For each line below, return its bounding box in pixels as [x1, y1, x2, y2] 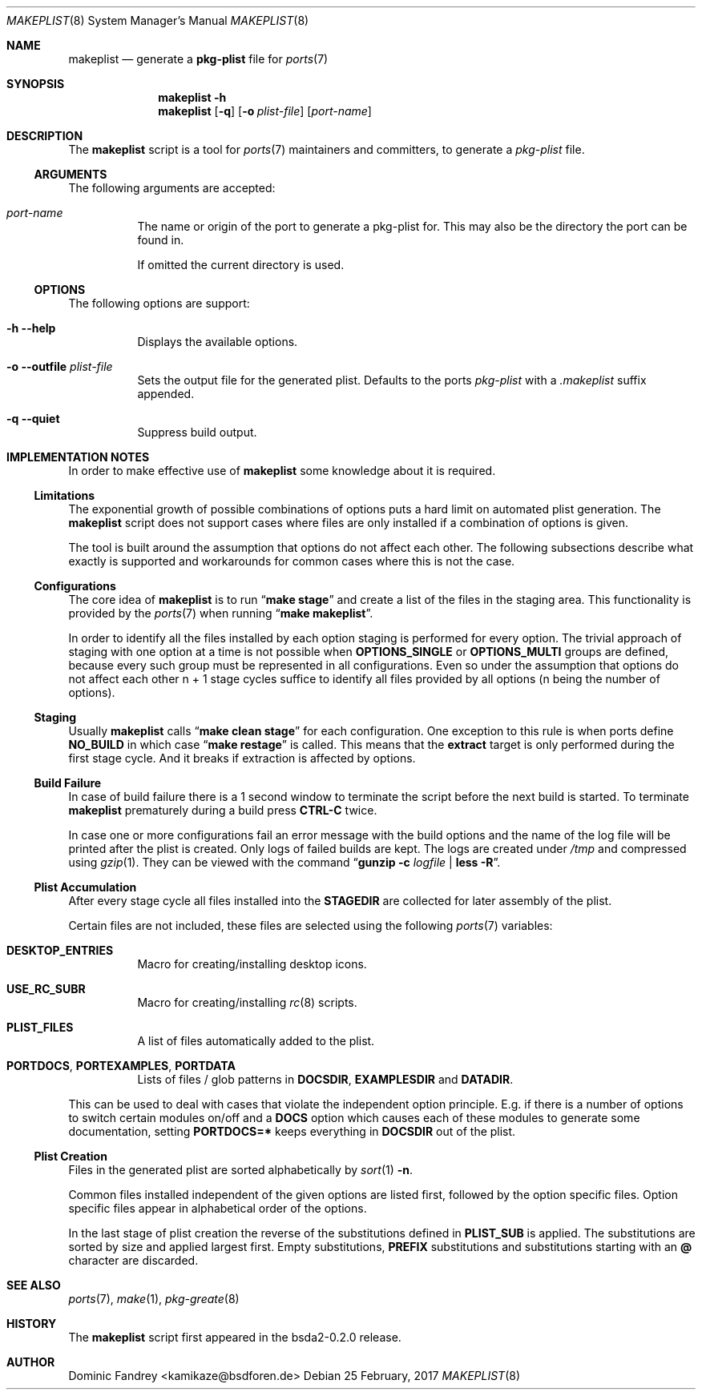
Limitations [34, 489, 95, 502]
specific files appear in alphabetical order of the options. [68, 1201, 367, 1215]
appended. [137, 387, 195, 400]
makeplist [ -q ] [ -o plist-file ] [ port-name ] [158, 104, 372, 118]
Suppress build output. [137, 425, 257, 439]
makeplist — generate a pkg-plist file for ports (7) [68, 52, 329, 66]
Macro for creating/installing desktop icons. [137, 957, 367, 971]
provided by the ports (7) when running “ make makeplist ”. [68, 606, 373, 620]
